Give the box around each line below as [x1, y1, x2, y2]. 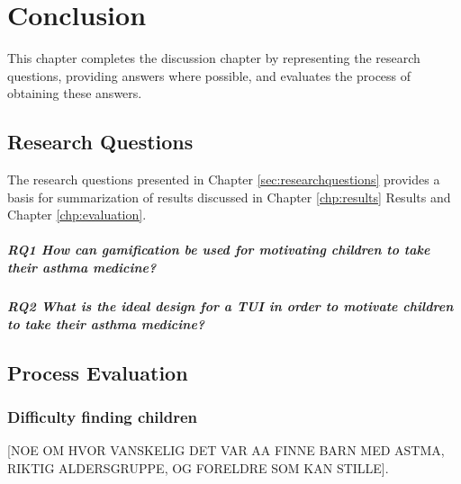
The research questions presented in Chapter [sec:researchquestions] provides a [7, 170, 440, 189]
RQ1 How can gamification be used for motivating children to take [7, 240, 430, 259]
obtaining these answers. [7, 84, 142, 103]
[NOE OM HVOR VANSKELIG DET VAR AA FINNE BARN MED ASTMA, [7, 441, 445, 460]
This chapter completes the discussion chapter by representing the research [7, 49, 420, 67]
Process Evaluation [7, 358, 188, 386]
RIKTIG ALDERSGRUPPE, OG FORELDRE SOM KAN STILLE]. [7, 458, 389, 477]
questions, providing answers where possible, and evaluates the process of [7, 66, 411, 85]
